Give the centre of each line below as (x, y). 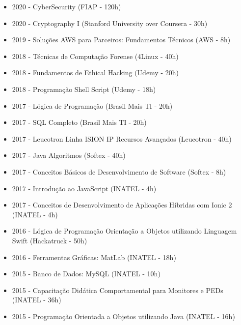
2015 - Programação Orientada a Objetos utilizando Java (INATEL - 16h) (123, 316)
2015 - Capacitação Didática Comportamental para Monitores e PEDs (118, 290)
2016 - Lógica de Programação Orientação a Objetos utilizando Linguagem (124, 231)
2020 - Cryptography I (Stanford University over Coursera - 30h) (110, 23)
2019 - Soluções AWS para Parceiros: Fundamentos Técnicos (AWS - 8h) (121, 40)
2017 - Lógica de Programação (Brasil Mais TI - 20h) (92, 105)
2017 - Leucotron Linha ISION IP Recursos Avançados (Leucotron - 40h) (122, 138)
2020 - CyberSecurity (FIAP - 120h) (67, 6)
